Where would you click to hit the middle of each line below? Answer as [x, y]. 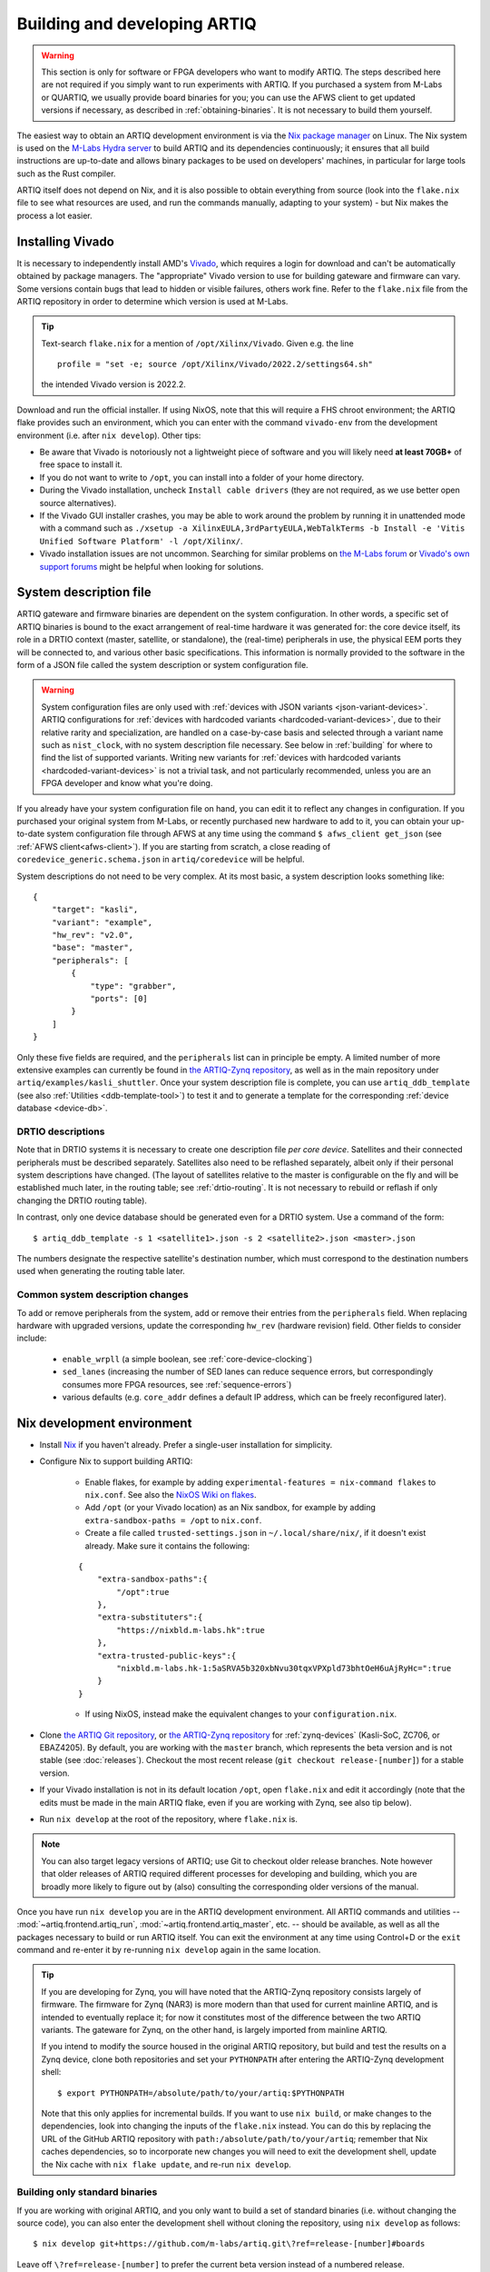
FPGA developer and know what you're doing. [127, 783]
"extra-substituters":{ [150, 1617]
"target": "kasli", [95, 910]
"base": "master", [93, 948]
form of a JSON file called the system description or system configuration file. [162, 665]
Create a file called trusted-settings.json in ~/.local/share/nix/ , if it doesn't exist [255, 1533]
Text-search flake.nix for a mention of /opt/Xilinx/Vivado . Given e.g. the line [197, 343]
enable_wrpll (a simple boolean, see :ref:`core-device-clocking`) [187, 1359]
